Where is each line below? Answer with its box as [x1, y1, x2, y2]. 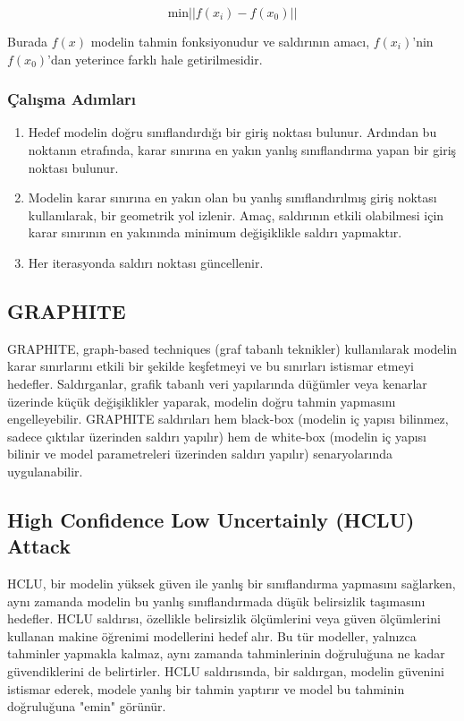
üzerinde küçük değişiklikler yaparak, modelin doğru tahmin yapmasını [7, 391, 396, 410]
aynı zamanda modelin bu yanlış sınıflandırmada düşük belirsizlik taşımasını [7, 591, 426, 610]
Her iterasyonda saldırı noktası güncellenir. [28, 253, 264, 271]
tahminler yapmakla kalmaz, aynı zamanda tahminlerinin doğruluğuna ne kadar [7, 644, 445, 663]
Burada [7, 32, 47, 50]
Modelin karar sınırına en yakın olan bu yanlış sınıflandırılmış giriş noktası [28, 188, 437, 207]
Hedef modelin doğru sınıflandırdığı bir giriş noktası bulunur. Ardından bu [28, 123, 437, 142]
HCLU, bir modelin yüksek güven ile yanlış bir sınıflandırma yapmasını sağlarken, [7, 574, 456, 593]
